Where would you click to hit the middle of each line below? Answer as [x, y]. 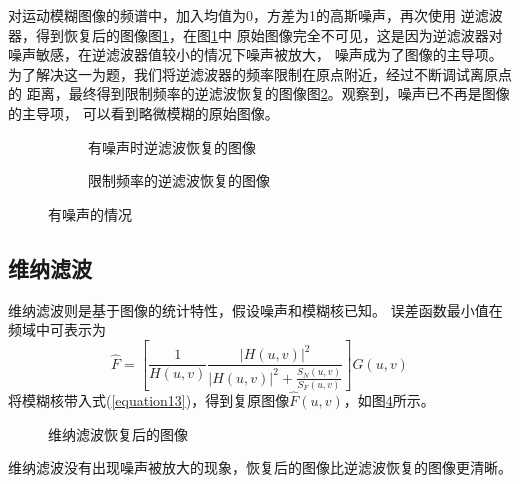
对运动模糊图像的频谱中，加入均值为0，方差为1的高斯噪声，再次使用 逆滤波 [255, 15]
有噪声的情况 [90, 213]
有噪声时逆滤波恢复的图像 [172, 146]
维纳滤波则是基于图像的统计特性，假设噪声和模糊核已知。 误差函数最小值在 [255, 309]
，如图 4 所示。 [389, 400]
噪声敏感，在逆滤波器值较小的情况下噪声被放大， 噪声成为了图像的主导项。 [255, 54]
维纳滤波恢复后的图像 [118, 433]
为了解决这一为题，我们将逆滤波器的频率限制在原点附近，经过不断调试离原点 [260, 73]
